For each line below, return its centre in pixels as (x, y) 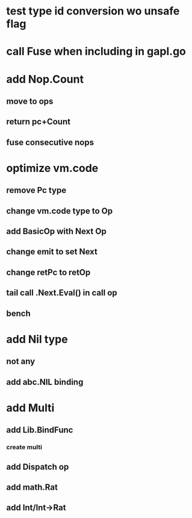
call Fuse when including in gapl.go (96, 52)
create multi (24, 447)
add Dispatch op (38, 466)
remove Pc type (36, 190)
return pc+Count (39, 122)
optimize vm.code (52, 168)
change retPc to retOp (48, 272)
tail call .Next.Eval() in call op (62, 293)
